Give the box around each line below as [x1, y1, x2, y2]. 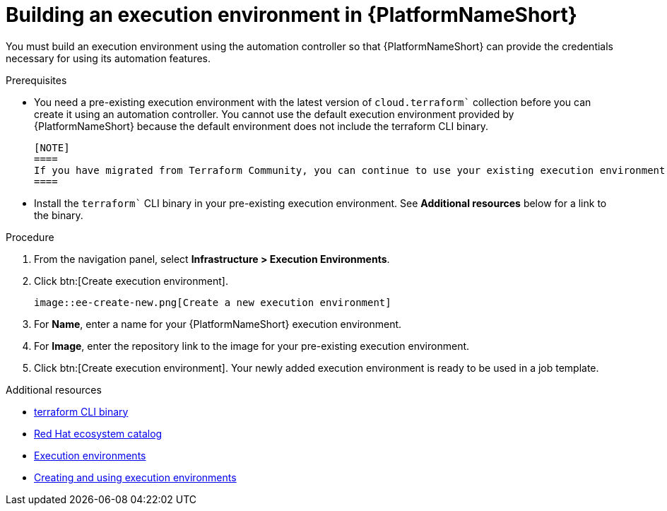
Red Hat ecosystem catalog [34, 427, 163, 440]
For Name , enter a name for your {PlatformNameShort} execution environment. [34, 317, 402, 330]
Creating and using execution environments [34, 471, 237, 483]
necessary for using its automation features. [6, 52, 211, 64]
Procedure [6, 230, 54, 243]
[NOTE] [34, 141, 70, 153]
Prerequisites [6, 74, 67, 86]
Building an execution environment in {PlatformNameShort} [6, 3, 577, 27]
